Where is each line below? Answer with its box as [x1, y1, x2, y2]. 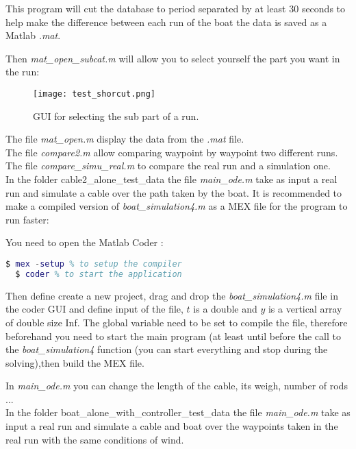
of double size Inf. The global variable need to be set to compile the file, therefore [5, 315, 348, 329]
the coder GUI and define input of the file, [5, 302, 183, 316]
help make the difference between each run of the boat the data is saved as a [5, 14, 327, 29]
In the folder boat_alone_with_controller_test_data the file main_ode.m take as [5, 405, 351, 420]
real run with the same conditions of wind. [5, 432, 184, 446]
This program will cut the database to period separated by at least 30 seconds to [5, 1, 346, 15]
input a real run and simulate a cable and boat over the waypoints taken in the [5, 419, 338, 433]
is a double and [193, 302, 257, 316]
